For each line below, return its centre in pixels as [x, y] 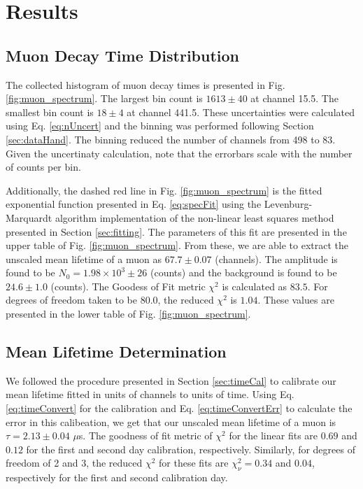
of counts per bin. [43, 167]
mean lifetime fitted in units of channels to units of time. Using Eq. [150, 394]
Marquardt [29, 217]
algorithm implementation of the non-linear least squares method [194, 217]
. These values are [296, 300]
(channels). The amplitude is [276, 258]
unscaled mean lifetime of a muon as [84, 258]
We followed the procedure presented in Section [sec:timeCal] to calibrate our [171, 380]
